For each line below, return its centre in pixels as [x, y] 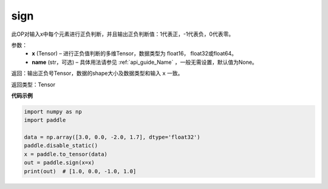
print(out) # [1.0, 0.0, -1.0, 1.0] [80, 171]
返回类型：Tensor [33, 84]
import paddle [45, 120]
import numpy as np [53, 112]
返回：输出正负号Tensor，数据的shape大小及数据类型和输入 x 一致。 [97, 74]
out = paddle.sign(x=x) [60, 163]
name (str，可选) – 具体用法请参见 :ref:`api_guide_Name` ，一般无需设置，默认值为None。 [145, 62]
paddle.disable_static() [61, 146]
